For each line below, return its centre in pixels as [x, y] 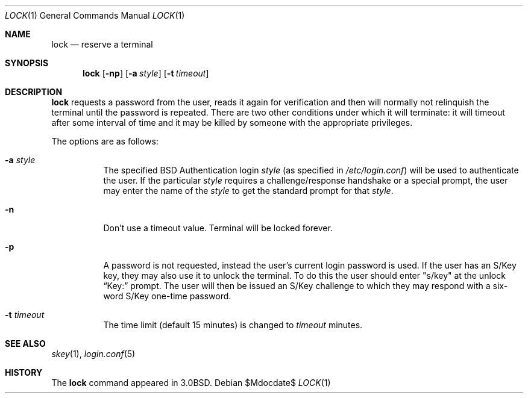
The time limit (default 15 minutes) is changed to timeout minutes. [233, 325]
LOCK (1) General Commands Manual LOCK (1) [95, 15]
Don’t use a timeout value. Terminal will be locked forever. [218, 228]
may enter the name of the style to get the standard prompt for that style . [248, 191]
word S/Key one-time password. [167, 296]
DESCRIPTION [34, 92]
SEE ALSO [25, 344]
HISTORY [24, 372]
